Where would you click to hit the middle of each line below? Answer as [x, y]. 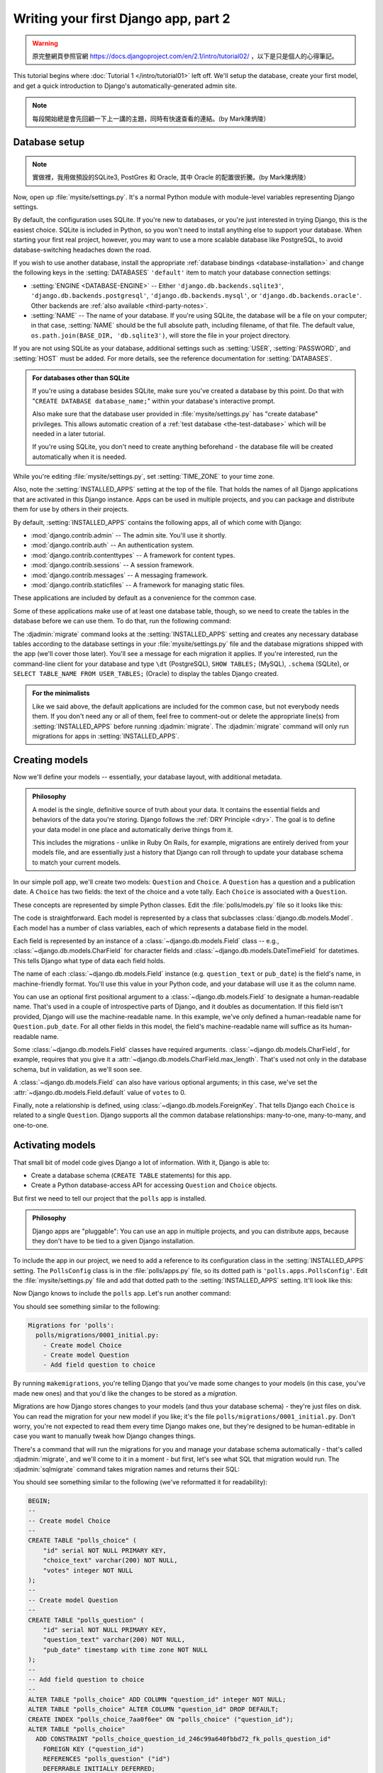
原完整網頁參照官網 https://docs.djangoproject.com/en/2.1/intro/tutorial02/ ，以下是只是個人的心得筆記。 [185, 56]
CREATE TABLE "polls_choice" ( [83, 1540]
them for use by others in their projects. [71, 509]
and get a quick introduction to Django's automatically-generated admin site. [125, 86]
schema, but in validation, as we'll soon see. [77, 1069]
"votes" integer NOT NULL [88, 1570]
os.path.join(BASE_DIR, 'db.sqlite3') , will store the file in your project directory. [161, 335]
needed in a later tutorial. [69, 433]
